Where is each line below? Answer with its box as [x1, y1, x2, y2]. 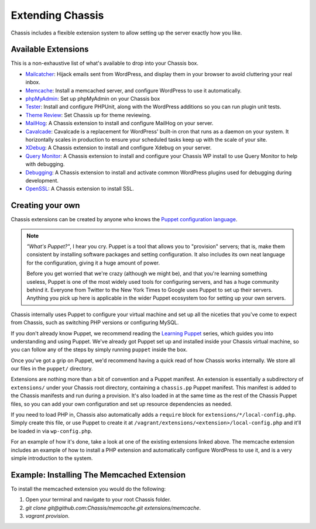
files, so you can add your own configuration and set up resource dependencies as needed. [11, 400, 232, 407]
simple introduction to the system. [11, 454, 93, 462]
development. [25, 177, 59, 184]
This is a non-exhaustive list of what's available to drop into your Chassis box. [11, 60, 199, 67]
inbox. [25, 79, 40, 86]
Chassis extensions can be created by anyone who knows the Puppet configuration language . [11, 216, 238, 223]
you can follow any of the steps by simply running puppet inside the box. [11, 346, 188, 353]
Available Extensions [11, 44, 89, 54]
